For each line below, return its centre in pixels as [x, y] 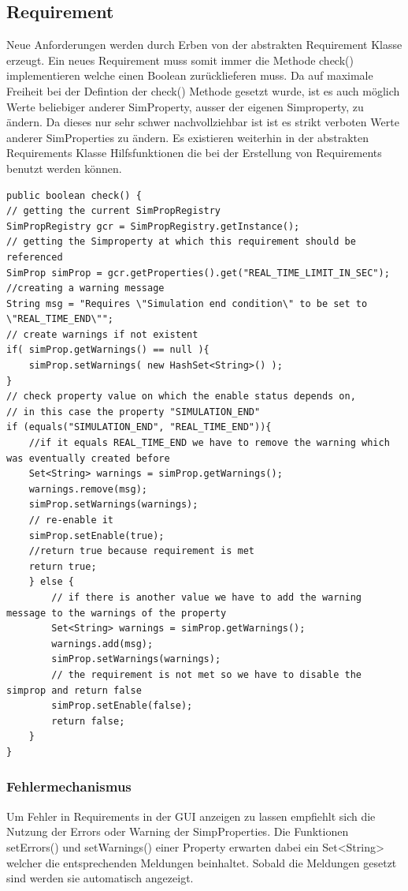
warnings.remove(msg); [88, 489]
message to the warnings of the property [117, 613]
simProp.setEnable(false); [122, 706]
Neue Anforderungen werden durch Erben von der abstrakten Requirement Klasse [204, 45]
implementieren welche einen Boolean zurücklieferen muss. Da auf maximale [190, 75]
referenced [35, 257]
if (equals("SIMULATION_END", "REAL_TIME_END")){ [139, 427]
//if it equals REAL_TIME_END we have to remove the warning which [209, 443]
